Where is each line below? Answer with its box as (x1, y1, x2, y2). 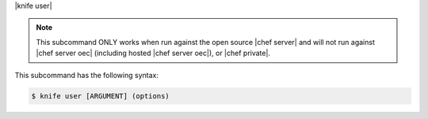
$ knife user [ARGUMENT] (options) (31, 91, 170, 100)
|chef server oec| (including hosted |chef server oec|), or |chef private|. (36, 48, 271, 58)
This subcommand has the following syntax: (14, 70, 159, 80)
